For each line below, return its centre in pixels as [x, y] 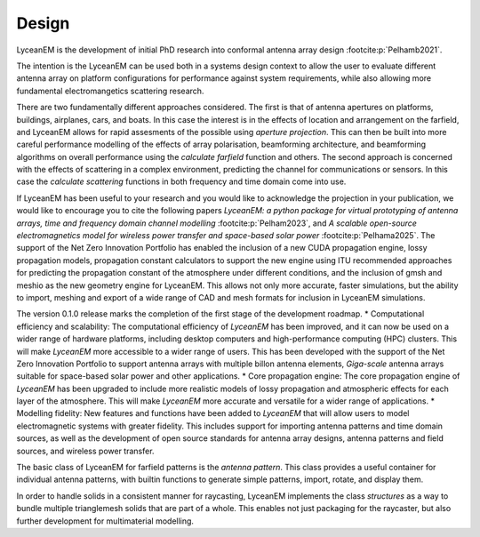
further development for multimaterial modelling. [105, 521]
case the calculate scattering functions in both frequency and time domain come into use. [181, 181]
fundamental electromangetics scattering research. [110, 91]
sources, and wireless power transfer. [85, 451]
